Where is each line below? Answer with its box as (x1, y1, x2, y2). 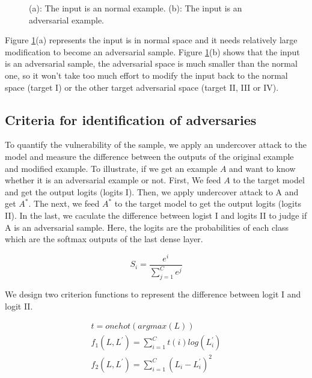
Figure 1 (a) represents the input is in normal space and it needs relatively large (5, 34, 298, 46)
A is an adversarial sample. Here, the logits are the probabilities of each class (5, 221, 289, 233)
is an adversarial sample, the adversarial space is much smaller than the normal (5, 57, 298, 70)
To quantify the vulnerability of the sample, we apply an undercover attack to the (5, 138, 307, 151)
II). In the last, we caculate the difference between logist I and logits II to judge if (5, 209, 307, 221)
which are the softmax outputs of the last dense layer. (5, 233, 203, 245)
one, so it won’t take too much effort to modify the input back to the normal (5, 69, 288, 81)
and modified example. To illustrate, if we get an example (5, 162, 218, 174)
